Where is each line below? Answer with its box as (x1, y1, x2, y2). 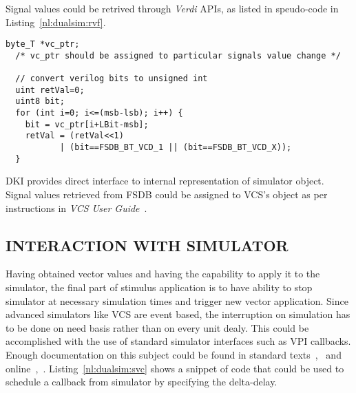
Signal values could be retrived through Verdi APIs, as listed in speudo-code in (6, 1, 339, 15)
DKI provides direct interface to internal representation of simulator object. (6, 173, 324, 188)
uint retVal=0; (15, 85, 85, 95)
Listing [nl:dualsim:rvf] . (6, 14, 106, 29)
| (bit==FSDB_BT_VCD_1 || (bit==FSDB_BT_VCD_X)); (59, 142, 292, 153)
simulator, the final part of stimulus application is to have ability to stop (6, 279, 313, 294)
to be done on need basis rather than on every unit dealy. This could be (6, 320, 309, 334)
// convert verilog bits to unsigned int (15, 74, 208, 84)
